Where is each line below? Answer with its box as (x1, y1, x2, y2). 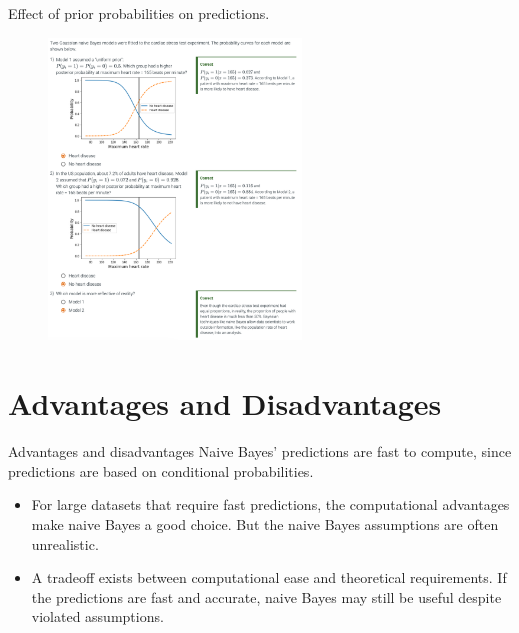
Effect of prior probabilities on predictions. (8, 3, 270, 23)
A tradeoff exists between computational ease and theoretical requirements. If (31, 567, 507, 588)
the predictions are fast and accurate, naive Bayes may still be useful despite (31, 586, 502, 607)
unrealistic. (31, 533, 99, 554)
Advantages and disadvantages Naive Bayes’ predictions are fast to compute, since (8, 441, 512, 462)
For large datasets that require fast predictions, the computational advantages (31, 494, 510, 515)
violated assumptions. (31, 606, 164, 627)
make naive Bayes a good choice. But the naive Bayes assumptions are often (31, 513, 499, 534)
